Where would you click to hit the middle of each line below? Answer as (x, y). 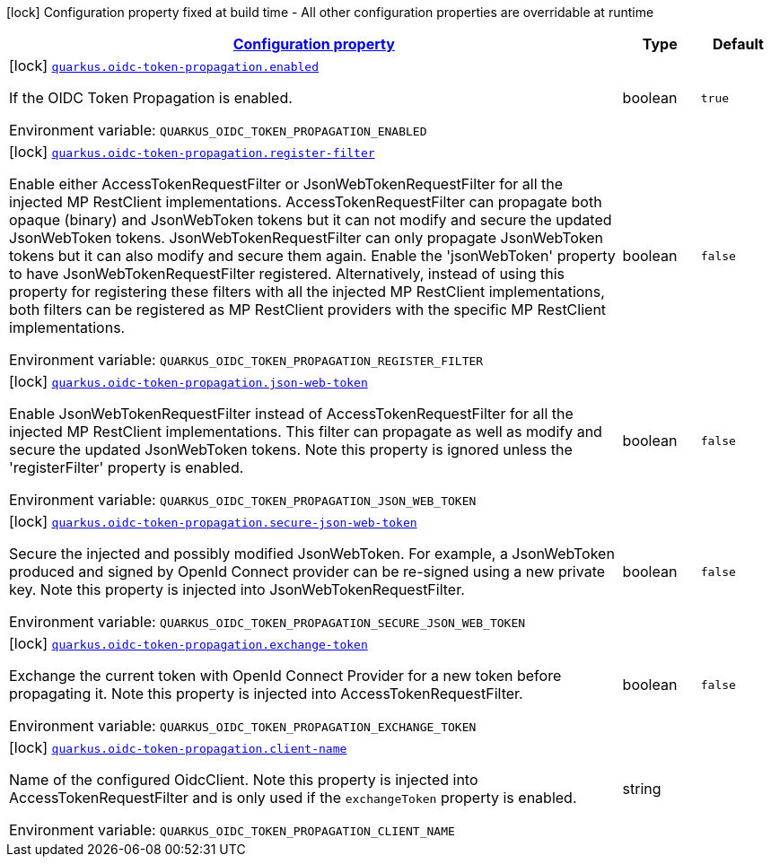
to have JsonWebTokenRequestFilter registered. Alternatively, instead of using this (287, 274)
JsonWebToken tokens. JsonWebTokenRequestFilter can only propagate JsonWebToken (307, 238)
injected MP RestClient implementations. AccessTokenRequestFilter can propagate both (306, 202)
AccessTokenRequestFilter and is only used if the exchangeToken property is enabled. (293, 798)
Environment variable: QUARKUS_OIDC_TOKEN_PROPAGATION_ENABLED (218, 130)
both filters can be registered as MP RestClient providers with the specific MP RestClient (308, 310)
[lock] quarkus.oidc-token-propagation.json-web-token (188, 381)
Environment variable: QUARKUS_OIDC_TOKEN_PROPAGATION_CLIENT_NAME (232, 830)
